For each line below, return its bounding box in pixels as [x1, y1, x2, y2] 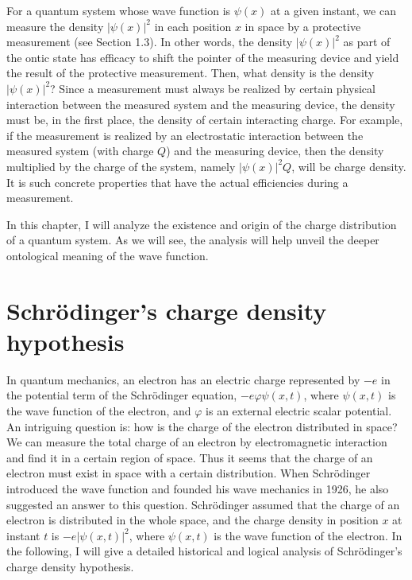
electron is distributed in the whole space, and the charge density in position [6, 512, 379, 528]
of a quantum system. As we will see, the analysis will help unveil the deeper [6, 232, 379, 248]
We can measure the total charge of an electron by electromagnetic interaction [6, 434, 387, 450]
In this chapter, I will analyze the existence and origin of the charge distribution [6, 216, 397, 232]
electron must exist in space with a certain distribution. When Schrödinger [6, 465, 371, 481]
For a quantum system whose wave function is [6, 2, 231, 18]
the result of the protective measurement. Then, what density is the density [6, 64, 375, 81]
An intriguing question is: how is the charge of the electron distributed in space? [6, 418, 398, 434]
